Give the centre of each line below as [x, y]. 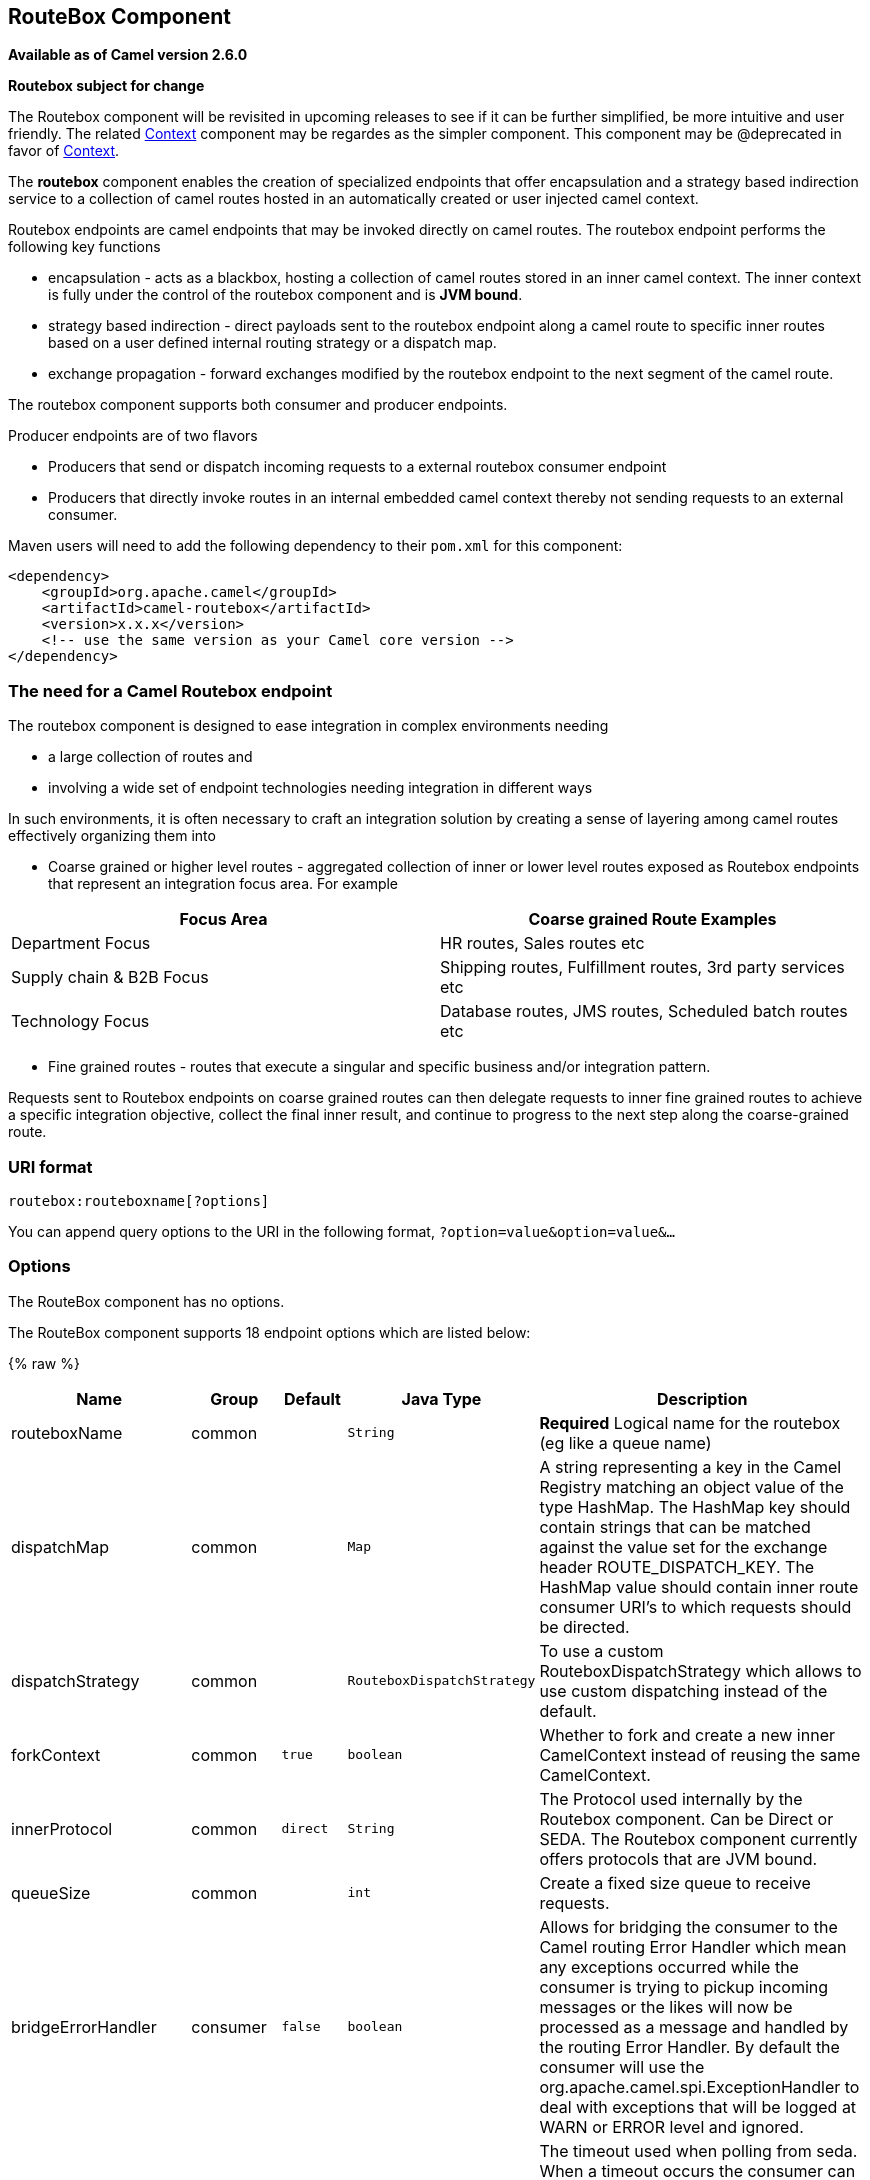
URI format [50, 1166]
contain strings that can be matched [675, 1526]
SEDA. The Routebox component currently [698, 1838]
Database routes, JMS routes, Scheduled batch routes [644, 1011]
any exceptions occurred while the [669, 1966]
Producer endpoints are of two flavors [133, 436]
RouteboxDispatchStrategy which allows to [700, 1670]
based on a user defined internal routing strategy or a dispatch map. [272, 343]
